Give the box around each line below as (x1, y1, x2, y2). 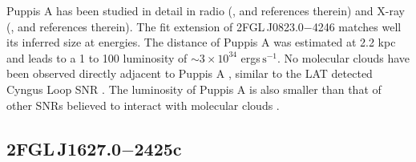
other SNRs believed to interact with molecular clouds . (6, 96, 280, 113)
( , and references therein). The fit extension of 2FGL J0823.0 (6, 18, 304, 34)
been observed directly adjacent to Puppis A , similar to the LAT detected (6, 65, 373, 82)
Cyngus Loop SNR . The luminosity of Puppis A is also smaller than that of (6, 80, 382, 97)
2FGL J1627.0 (6, 136, 122, 160)
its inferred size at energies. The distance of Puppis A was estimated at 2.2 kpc (6, 34, 396, 51)
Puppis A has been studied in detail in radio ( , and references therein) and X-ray (6, 2, 405, 18)
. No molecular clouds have (277, 49, 410, 66)
